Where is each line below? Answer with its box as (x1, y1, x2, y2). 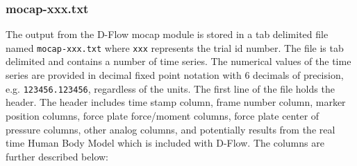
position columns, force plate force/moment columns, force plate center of (6, 108, 319, 122)
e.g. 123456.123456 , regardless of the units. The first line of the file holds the (6, 81, 335, 95)
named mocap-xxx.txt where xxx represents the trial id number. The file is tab (6, 40, 344, 55)
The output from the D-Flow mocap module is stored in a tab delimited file (6, 27, 329, 41)
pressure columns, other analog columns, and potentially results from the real (6, 122, 335, 136)
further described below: (6, 149, 108, 163)
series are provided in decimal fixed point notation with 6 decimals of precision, (6, 68, 344, 82)
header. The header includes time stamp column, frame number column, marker (6, 95, 346, 109)
